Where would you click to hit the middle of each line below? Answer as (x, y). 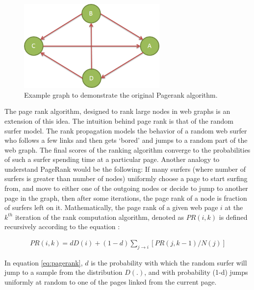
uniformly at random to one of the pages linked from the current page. (111, 282)
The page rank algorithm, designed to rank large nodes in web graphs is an (117, 111)
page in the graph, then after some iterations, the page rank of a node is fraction (126, 198)
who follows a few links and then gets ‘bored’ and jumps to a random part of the (126, 140)
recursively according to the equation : (62, 226)
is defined (233, 217)
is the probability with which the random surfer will (169, 262)
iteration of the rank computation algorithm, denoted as (99, 217)
